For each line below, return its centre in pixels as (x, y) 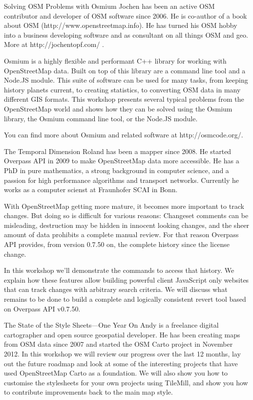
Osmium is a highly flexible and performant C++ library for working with (115, 60)
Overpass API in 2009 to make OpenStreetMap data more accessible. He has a (122, 161)
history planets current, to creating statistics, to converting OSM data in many (122, 89)
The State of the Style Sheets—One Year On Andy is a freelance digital (111, 325)
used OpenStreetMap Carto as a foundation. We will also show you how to (116, 373)
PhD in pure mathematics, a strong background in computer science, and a (116, 170)
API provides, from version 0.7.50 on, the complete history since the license (117, 244)
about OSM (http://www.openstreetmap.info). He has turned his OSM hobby (121, 25)
